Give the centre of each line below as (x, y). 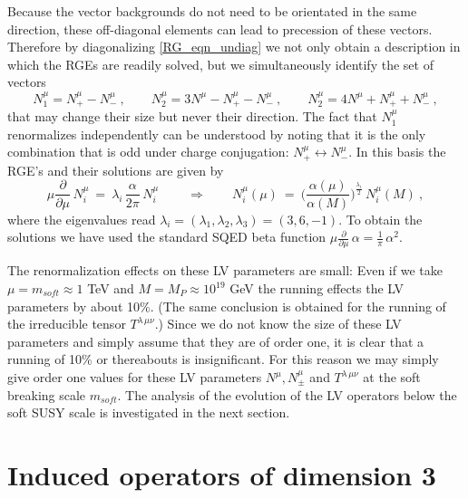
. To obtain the (380, 219)
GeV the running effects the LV (317, 288)
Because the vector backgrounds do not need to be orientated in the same (212, 11)
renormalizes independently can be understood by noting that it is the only (217, 134)
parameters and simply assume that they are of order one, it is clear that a (216, 341)
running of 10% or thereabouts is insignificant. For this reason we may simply (223, 359)
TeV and (111, 288)
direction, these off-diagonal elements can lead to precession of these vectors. (220, 29)
